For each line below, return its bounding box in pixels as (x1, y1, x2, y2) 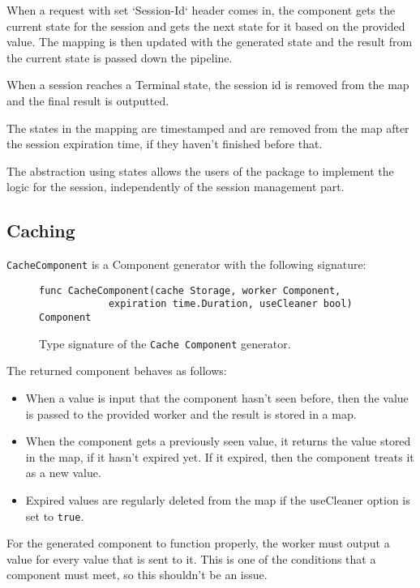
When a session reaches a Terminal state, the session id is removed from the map (6, 76, 409, 93)
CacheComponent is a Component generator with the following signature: (6, 256, 366, 273)
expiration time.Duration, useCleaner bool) (108, 298, 353, 310)
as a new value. (25, 464, 101, 481)
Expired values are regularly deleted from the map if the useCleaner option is (25, 491, 410, 508)
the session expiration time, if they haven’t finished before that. (6, 135, 323, 152)
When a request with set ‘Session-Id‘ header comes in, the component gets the (6, 2, 396, 18)
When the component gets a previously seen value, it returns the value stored (25, 432, 411, 450)
